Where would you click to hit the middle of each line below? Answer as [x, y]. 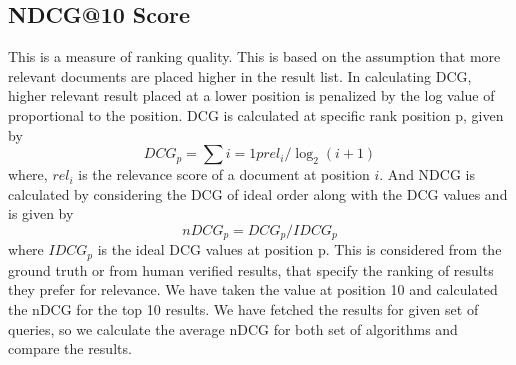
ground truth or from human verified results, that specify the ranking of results [251, 269]
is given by [41, 213]
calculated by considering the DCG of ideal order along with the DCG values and [258, 193]
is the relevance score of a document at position [224, 174]
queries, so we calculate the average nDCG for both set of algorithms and [233, 328]
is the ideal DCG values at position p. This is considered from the [299, 249]
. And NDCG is [427, 174]
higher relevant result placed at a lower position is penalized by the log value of [251, 95]
